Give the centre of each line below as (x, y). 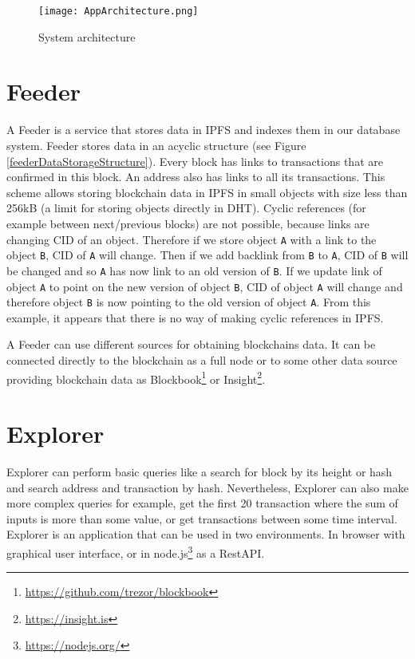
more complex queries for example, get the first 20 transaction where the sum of (202, 503)
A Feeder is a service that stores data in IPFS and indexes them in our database (204, 130)
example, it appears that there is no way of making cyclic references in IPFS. (195, 317)
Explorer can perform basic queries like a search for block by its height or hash (200, 471)
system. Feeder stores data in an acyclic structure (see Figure (156, 145)
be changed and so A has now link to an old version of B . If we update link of (194, 270)
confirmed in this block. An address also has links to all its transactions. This (196, 177)
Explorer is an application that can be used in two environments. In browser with (206, 534)
